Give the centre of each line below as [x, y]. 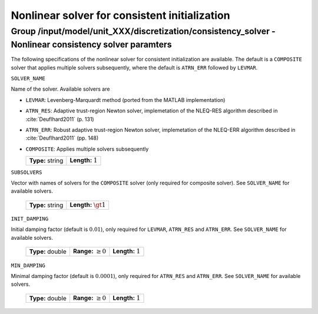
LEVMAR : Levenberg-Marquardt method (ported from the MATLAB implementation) [125, 100]
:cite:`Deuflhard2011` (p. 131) [60, 119]
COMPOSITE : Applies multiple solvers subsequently [87, 149]
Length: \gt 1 [88, 204]
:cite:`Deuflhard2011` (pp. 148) [62, 138]
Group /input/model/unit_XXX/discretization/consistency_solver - [143, 31]
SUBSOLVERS [26, 172]
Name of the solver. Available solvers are [60, 89]
